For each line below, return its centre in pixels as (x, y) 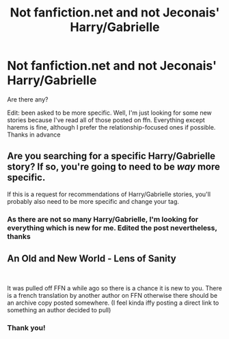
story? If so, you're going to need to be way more (113, 167)
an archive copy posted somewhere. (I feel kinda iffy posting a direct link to (113, 303)
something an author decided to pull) (59, 310)
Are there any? (28, 99)
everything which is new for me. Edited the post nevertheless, (112, 228)
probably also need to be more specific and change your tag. (93, 201)
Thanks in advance (34, 135)
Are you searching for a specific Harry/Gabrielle (111, 156)
